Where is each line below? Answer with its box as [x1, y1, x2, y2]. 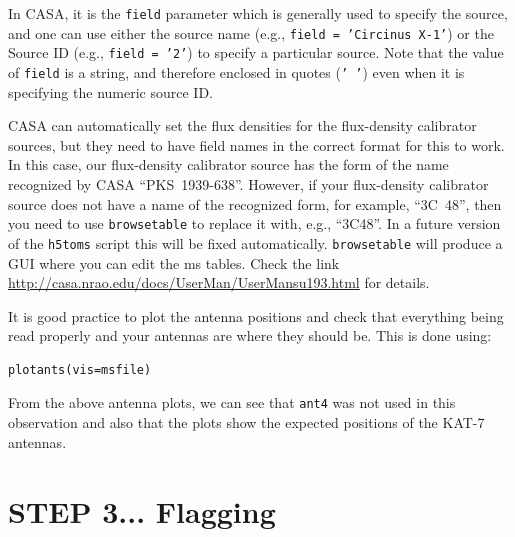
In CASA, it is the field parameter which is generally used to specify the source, [8, 3, 508, 23]
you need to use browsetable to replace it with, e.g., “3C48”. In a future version [8, 213, 501, 234]
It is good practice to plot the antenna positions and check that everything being [8, 305, 504, 326]
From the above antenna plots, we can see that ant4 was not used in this [8, 392, 456, 413]
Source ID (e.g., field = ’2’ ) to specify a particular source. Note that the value [8, 42, 504, 63]
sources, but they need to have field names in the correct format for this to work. [8, 134, 505, 155]
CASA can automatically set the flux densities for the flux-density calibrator [8, 115, 477, 136]
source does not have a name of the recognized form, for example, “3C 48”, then [8, 193, 502, 214]
